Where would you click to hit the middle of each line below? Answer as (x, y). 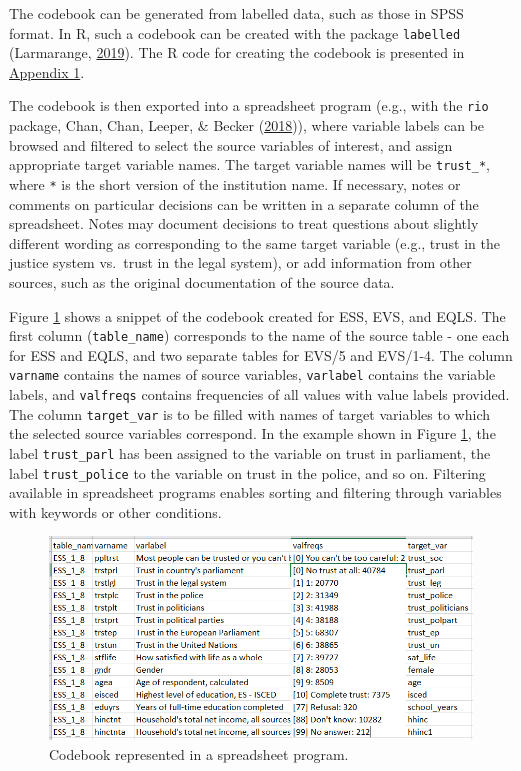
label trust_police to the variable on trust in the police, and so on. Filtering (247, 472)
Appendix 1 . (47, 71)
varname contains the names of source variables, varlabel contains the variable (252, 374)
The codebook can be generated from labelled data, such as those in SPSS (236, 13)
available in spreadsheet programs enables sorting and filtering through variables (255, 492)
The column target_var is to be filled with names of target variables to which (249, 413)
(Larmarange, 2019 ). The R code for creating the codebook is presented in (237, 52)
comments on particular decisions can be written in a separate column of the (244, 203)
